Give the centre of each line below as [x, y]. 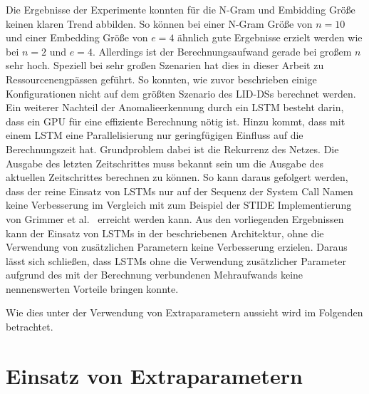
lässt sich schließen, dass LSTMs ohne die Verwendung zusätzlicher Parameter [176, 260]
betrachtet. [30, 327]
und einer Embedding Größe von [77, 37]
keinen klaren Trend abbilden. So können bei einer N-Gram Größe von [159, 23]
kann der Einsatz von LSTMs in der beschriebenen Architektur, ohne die [165, 233]
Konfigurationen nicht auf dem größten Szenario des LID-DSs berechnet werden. [181, 93]
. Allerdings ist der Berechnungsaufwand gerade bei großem [222, 51]
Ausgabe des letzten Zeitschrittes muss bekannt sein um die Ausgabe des [165, 163]
